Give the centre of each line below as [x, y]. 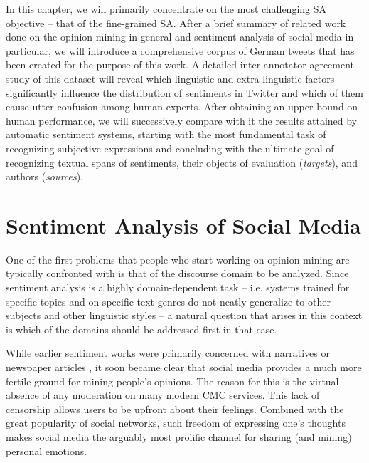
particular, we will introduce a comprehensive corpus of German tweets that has [180, 50]
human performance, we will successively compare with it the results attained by [182, 120]
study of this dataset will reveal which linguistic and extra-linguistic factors [170, 78]
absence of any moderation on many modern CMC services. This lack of [163, 395]
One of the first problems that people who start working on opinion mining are [178, 259]
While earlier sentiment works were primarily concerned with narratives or [168, 353]
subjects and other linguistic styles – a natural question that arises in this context [184, 315]
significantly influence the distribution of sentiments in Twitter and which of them [184, 92]
